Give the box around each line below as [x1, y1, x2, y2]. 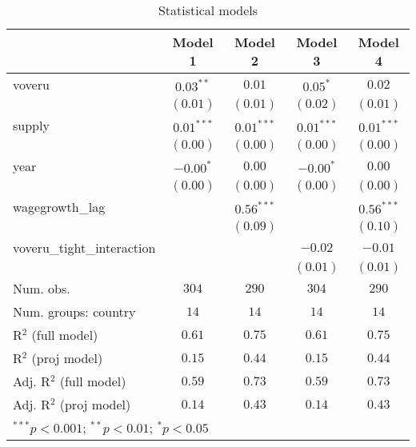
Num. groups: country [13, 302, 136, 321]
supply [13, 116, 50, 134]
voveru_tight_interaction [13, 238, 156, 257]
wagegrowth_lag [13, 198, 106, 216]
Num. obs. [13, 279, 70, 297]
